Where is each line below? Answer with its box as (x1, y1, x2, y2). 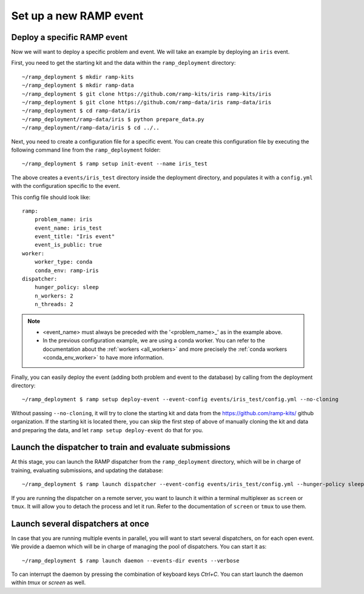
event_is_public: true (34, 241, 103, 249)
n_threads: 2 (34, 301, 73, 308)
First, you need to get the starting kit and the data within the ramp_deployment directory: (11, 59, 236, 67)
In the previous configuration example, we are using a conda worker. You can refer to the (42, 337, 265, 344)
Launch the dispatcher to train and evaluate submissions (11, 442, 231, 453)
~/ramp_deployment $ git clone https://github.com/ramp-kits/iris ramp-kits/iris (22, 90, 272, 97)
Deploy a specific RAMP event (11, 32, 128, 42)
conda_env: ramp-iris (34, 267, 99, 274)
